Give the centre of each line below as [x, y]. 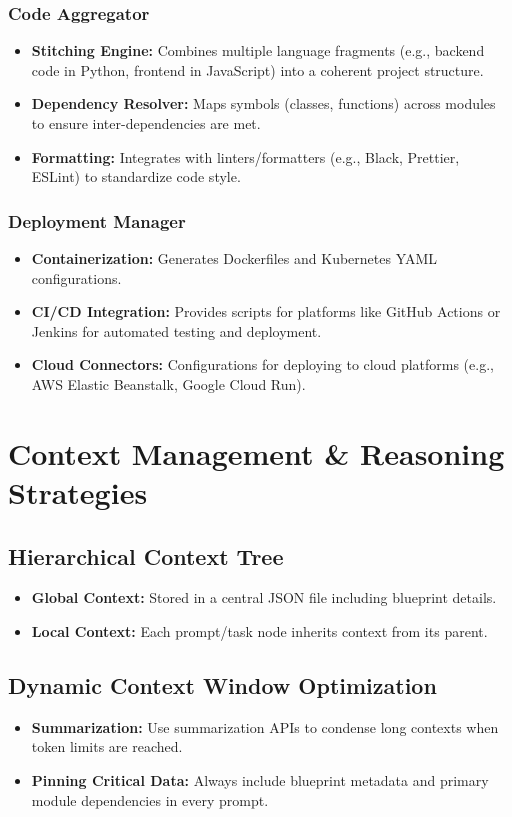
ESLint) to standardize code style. [136, 176]
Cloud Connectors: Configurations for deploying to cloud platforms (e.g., [262, 364]
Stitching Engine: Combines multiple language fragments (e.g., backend [258, 50]
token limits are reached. [107, 746]
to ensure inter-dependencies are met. [146, 123]
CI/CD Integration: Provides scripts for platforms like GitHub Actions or [266, 311]
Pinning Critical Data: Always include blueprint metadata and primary [260, 779]
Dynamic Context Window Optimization [222, 684]
